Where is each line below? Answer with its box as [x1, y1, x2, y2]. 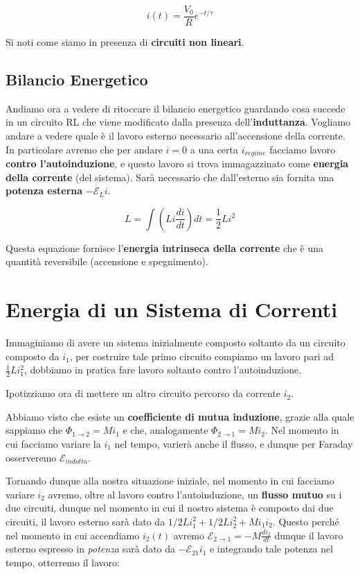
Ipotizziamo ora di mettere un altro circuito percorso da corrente [6, 386, 281, 400]
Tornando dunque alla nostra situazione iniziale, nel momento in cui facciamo [6, 473, 334, 488]
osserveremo [6, 450, 57, 464]
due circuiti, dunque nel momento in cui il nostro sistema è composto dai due [6, 500, 334, 515]
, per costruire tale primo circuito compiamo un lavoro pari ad [69, 348, 334, 363]
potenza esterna [6, 183, 83, 198]
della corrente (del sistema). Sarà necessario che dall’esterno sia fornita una [6, 169, 334, 184]
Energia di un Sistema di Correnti [6, 295, 338, 323]
